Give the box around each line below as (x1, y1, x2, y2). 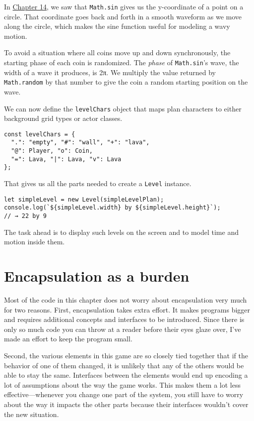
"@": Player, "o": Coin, (11, 147, 93, 155)
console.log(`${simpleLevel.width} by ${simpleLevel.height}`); (4, 204, 221, 211)
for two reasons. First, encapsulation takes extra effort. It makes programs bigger (4, 304, 251, 315)
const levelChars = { (4, 130, 75, 138)
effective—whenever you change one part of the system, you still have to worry (4, 389, 244, 400)
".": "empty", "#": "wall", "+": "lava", (11, 139, 150, 146)
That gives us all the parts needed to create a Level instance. (4, 178, 191, 189)
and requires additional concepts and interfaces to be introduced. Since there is (4, 314, 245, 324)
